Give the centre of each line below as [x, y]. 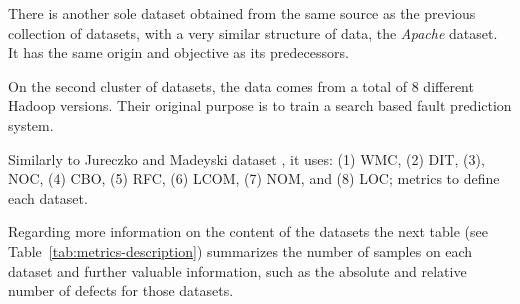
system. [31, 124]
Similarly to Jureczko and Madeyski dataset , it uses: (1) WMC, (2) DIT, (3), [246, 158]
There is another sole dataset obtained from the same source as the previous [242, 13]
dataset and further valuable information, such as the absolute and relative [237, 270]
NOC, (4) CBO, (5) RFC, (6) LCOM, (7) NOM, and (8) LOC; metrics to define [254, 178]
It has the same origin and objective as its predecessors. [178, 52]
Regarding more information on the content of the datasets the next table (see [248, 231]
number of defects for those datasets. [121, 290]
